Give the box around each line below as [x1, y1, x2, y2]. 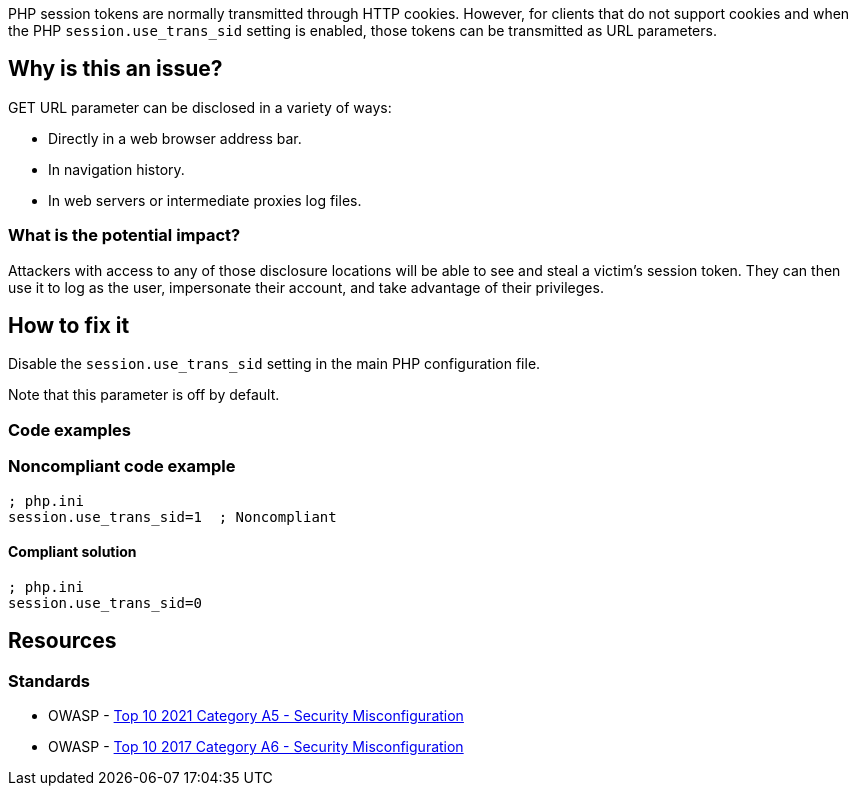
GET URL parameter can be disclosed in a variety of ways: [8, 98, 392, 116]
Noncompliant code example [8, 456, 236, 477]
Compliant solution [8, 543, 137, 561]
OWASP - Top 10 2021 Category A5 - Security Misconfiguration [48, 707, 464, 724]
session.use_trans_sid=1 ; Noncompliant [8, 508, 337, 525]
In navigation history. [48, 160, 185, 178]
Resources [8, 628, 117, 654]
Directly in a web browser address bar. [48, 129, 302, 147]
